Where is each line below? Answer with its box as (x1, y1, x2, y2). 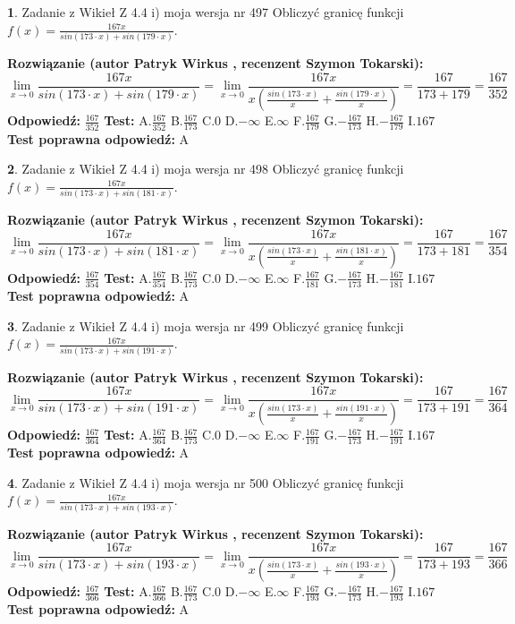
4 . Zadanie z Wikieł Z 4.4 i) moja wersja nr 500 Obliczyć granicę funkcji (7, 473, 404, 492)
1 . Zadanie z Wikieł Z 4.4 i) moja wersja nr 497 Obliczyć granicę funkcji (7, 3, 404, 21)
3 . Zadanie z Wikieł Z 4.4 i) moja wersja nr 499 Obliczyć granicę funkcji (7, 316, 404, 335)
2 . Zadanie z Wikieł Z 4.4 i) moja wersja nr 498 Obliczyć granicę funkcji (7, 159, 404, 178)
